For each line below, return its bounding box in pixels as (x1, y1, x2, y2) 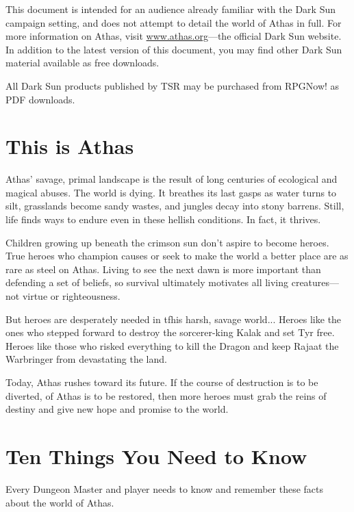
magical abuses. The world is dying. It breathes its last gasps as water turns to (5, 185, 337, 199)
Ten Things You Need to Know (5, 441, 307, 470)
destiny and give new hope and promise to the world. (5, 402, 229, 416)
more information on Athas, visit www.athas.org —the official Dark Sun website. (5, 29, 342, 43)
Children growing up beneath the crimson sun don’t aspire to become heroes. (5, 235, 329, 249)
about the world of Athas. (5, 495, 114, 509)
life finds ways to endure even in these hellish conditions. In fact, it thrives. (5, 212, 321, 227)
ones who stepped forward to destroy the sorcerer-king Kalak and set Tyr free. (5, 325, 335, 340)
